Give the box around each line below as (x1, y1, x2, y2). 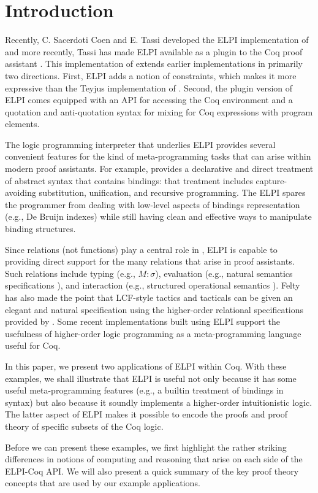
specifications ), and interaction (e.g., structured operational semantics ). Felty (5, 279, 300, 292)
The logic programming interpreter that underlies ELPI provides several (5, 138, 276, 150)
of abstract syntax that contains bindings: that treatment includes (5, 174, 253, 187)
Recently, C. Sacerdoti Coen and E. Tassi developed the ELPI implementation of (5, 33, 309, 46)
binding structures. (5, 222, 76, 235)
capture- (256, 174, 287, 187)
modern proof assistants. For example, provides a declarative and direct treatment (5, 162, 314, 175)
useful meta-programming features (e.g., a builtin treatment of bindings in (5, 384, 284, 397)
